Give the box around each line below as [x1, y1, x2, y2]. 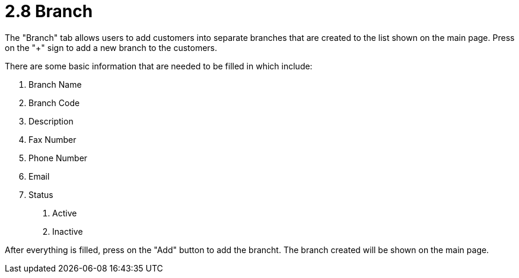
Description [28, 116, 74, 126]
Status [28, 189, 53, 200]
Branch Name [28, 79, 82, 90]
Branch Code [28, 97, 80, 108]
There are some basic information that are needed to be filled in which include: [5, 60, 313, 71]
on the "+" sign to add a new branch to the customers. [5, 42, 218, 53]
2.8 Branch [5, 1, 93, 21]
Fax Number [28, 134, 77, 145]
